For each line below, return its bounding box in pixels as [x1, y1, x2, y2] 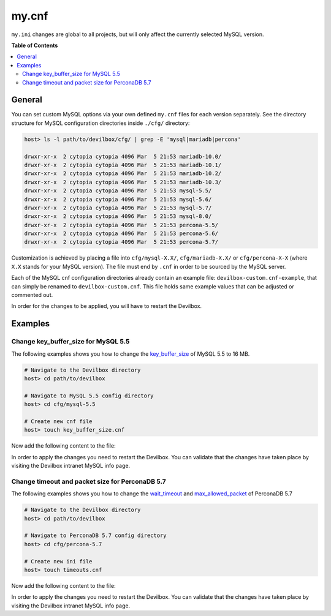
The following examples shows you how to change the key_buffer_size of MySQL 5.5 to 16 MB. [11, 350, 250, 358]
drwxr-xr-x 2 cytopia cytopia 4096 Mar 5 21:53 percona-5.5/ [24, 221, 219, 228]
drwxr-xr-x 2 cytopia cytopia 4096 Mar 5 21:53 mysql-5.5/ [24, 187, 212, 194]
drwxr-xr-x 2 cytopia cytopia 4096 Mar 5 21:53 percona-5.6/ [24, 230, 219, 237]
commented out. [11, 291, 53, 299]
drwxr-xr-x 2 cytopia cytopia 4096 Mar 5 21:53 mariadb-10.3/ [24, 178, 222, 186]
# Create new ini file [24, 558, 93, 565]
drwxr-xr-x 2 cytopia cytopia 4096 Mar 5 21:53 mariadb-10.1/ [24, 161, 222, 168]
